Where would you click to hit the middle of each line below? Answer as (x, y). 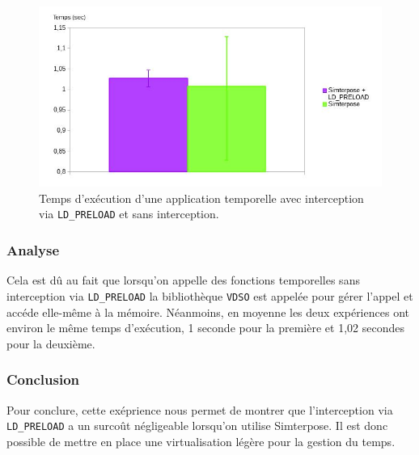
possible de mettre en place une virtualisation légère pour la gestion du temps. (201, 441)
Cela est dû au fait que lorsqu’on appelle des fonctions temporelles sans (183, 280)
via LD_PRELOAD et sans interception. (129, 214)
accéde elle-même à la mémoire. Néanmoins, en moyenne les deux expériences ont (208, 312)
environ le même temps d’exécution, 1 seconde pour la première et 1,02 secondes (205, 328)
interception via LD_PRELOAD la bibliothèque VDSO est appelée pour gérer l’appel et (210, 295)
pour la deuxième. (51, 343)
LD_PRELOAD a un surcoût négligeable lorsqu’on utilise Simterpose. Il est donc (197, 426)
